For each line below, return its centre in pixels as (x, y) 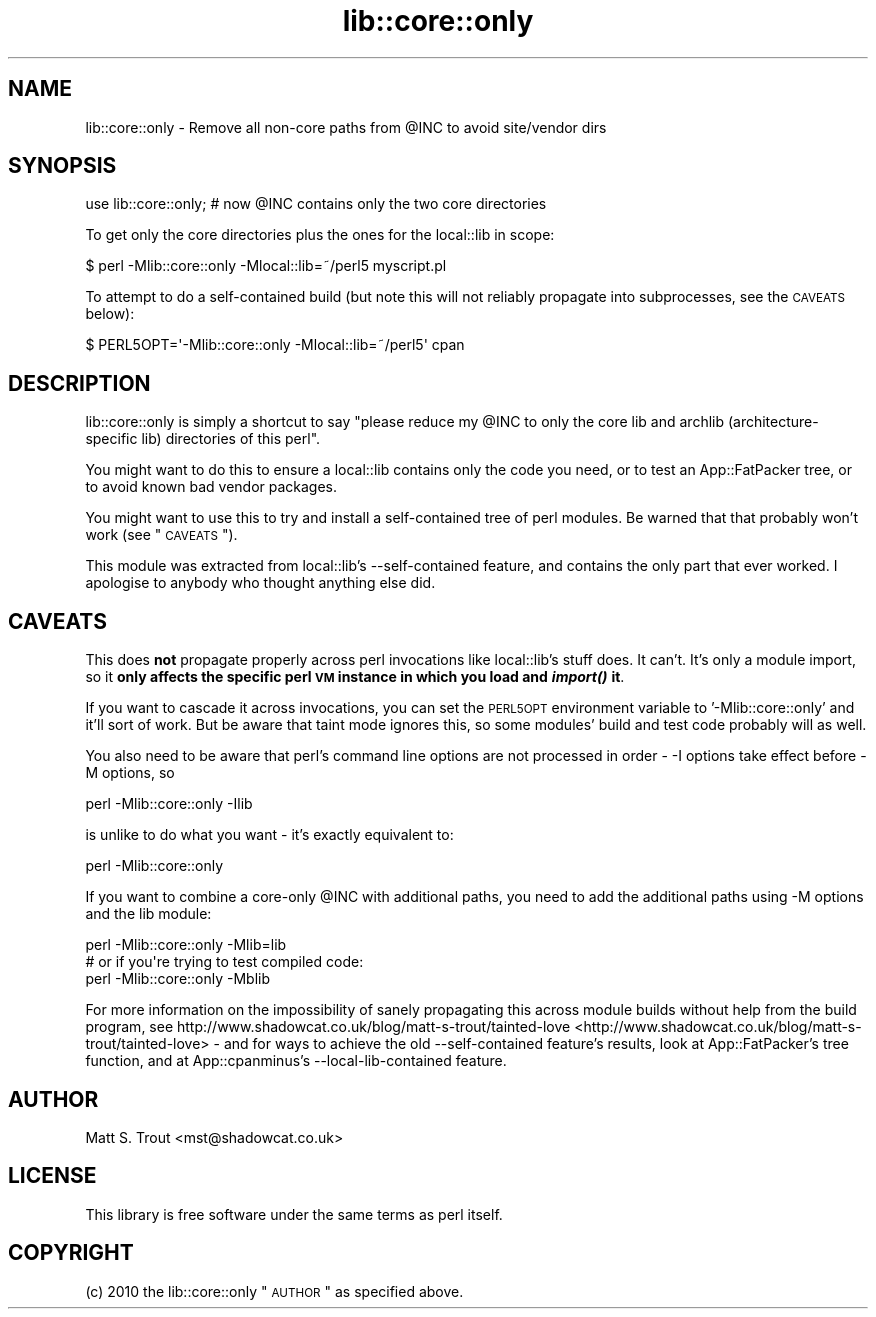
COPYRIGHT (71, 1253)
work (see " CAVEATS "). (161, 535)
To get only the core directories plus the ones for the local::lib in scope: (320, 235)
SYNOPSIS (62, 166)
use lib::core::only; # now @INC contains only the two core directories (316, 204)
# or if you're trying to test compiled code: (224, 962)
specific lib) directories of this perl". (203, 439)
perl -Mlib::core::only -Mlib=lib (186, 945)
